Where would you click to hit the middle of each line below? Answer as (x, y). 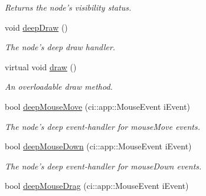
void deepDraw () (36, 27)
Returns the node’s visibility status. (68, 7)
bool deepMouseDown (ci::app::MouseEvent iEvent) (98, 146)
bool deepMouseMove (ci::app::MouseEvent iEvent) (98, 106)
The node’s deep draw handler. (60, 47)
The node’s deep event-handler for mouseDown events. (103, 166)
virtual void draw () (41, 66)
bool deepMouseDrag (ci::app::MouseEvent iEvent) (97, 186)
